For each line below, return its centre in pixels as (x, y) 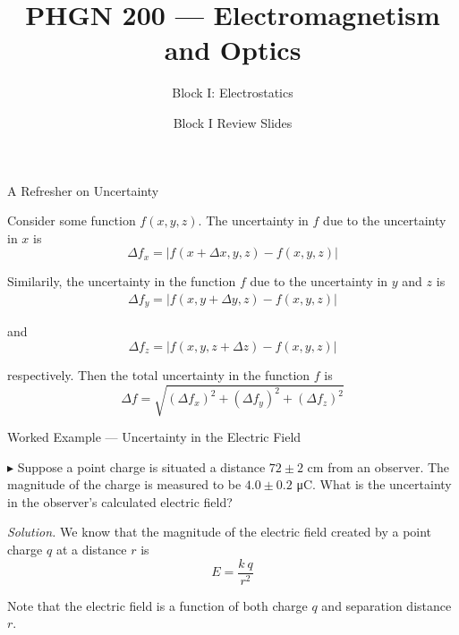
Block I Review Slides (233, 122)
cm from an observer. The (378, 466)
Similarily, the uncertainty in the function (122, 281)
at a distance (91, 550)
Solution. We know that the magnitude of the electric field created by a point (220, 532)
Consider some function (72, 220)
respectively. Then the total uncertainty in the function (159, 374)
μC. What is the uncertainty (374, 484)
